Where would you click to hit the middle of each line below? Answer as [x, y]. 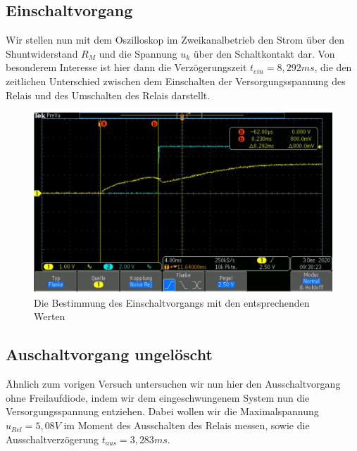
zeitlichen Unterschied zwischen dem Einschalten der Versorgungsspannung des [176, 81]
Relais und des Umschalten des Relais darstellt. [108, 95]
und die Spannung [138, 53]
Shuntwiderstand [42, 53]
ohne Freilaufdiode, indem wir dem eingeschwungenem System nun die [158, 397]
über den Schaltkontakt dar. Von [264, 53]
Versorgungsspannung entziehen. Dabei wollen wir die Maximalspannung [162, 411]
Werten [50, 316]
